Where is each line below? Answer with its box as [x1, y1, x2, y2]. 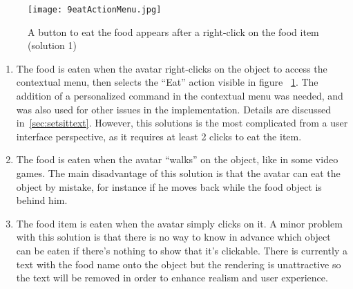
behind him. [16, 193, 68, 207]
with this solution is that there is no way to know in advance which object [16, 230, 331, 244]
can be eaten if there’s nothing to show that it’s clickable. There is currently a [16, 243, 347, 257]
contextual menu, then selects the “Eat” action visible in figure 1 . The [16, 75, 318, 89]
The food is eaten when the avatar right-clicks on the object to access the [16, 61, 327, 75]
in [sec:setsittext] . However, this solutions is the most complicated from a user [16, 115, 348, 130]
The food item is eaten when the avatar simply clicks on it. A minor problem [16, 216, 343, 230]
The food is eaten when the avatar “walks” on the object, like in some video [16, 152, 338, 167]
